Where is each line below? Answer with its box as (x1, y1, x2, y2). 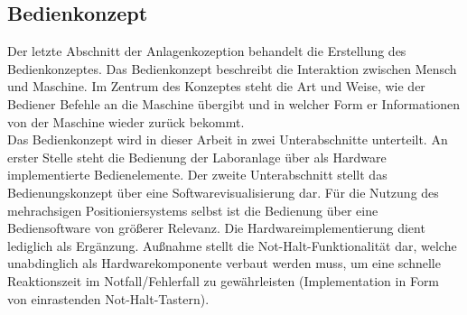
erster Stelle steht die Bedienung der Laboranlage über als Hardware (7, 147, 387, 166)
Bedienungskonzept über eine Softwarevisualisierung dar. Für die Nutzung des (7, 182, 439, 201)
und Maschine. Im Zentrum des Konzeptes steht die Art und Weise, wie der (7, 77, 425, 96)
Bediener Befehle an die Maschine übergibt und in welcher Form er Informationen (7, 94, 461, 113)
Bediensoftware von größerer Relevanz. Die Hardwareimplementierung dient (7, 218, 425, 237)
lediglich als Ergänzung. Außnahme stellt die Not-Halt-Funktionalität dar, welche (7, 236, 457, 255)
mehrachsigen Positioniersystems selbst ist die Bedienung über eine (7, 200, 378, 219)
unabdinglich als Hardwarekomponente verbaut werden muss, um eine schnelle (7, 254, 441, 273)
